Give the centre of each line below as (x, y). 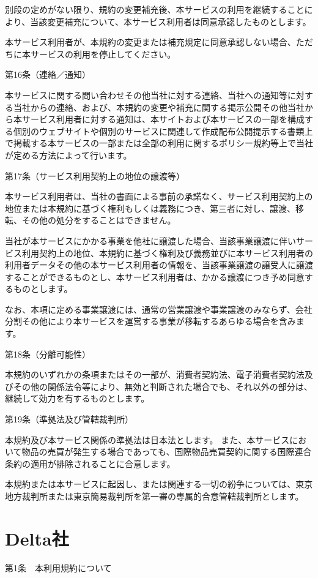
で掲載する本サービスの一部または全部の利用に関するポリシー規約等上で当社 (159, 143)
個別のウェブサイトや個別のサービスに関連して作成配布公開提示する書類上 (163, 131)
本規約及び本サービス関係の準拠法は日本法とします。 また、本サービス (147, 439)
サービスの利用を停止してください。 (103, 54)
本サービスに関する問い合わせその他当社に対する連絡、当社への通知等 (146, 95)
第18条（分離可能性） (48, 354)
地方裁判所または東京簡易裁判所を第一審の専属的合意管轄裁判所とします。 (154, 496)
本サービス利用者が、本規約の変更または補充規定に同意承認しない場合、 (150, 42)
